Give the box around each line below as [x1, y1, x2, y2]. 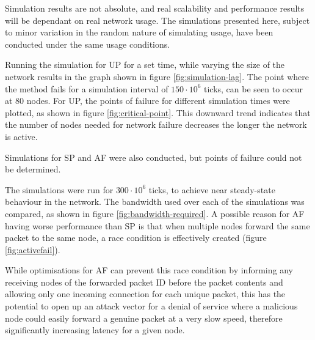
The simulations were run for [5, 183, 114, 196]
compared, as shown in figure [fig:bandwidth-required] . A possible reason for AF [5, 207, 305, 220]
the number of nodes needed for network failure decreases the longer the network [5, 118, 307, 131]
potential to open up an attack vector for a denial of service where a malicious [5, 300, 298, 312]
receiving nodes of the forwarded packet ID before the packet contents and [5, 275, 283, 288]
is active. [5, 130, 38, 142]
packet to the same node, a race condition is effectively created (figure [5, 231, 267, 244]
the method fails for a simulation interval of [5, 82, 168, 95]
